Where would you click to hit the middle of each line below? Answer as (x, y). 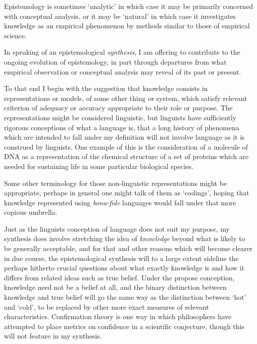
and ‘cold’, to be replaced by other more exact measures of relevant (107, 306)
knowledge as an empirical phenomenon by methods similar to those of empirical (127, 26)
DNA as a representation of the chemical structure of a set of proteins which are (126, 156)
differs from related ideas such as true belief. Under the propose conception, (119, 277)
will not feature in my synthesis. (53, 336)
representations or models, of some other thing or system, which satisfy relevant (126, 98)
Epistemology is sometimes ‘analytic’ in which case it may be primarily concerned (129, 6)
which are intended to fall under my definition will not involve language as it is (125, 137)
